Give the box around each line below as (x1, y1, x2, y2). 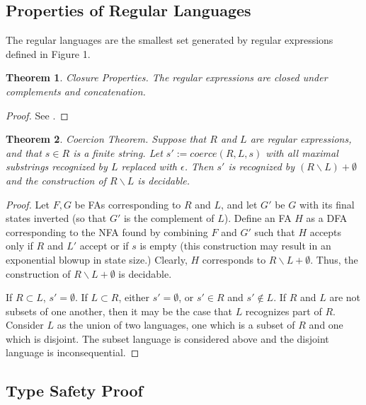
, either (118, 290, 150, 305)
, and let (221, 196, 258, 211)
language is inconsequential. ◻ (6, 345, 139, 360)
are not (329, 290, 361, 305)
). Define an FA (224, 211, 292, 225)
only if (6, 238, 33, 253)
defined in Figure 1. (6, 46, 91, 61)
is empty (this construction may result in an (139, 238, 331, 253)
